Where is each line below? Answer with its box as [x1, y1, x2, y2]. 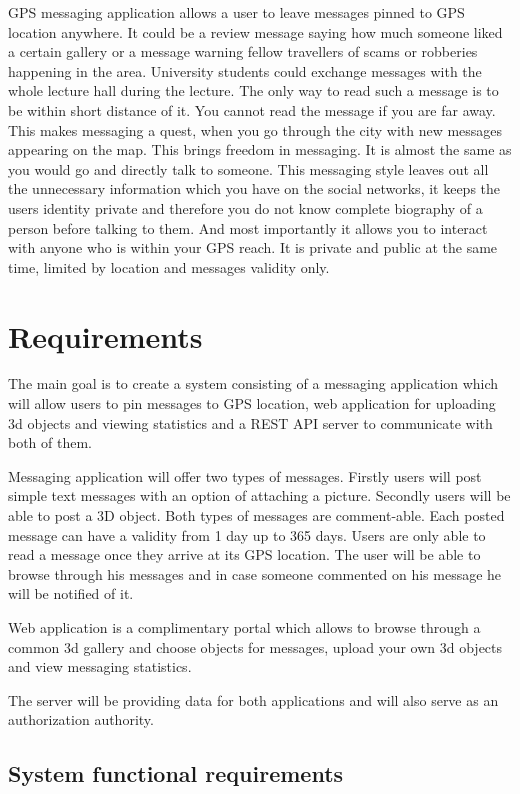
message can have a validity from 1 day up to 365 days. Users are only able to [8, 524, 486, 545]
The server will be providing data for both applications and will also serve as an [8, 689, 499, 710]
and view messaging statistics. [8, 656, 192, 677]
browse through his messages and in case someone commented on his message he [8, 563, 502, 584]
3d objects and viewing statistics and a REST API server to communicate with [8, 412, 493, 433]
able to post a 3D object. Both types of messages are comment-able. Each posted [8, 505, 505, 525]
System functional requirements [8, 758, 344, 789]
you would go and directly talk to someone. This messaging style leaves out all [8, 158, 489, 179]
